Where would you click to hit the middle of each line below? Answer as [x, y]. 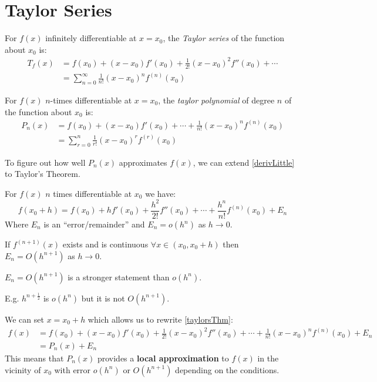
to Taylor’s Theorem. [43, 174]
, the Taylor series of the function [224, 38]
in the [268, 358]
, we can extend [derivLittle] [244, 162]
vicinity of [23, 369]
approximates [143, 162]
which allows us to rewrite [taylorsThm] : [160, 319]
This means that [34, 358]
